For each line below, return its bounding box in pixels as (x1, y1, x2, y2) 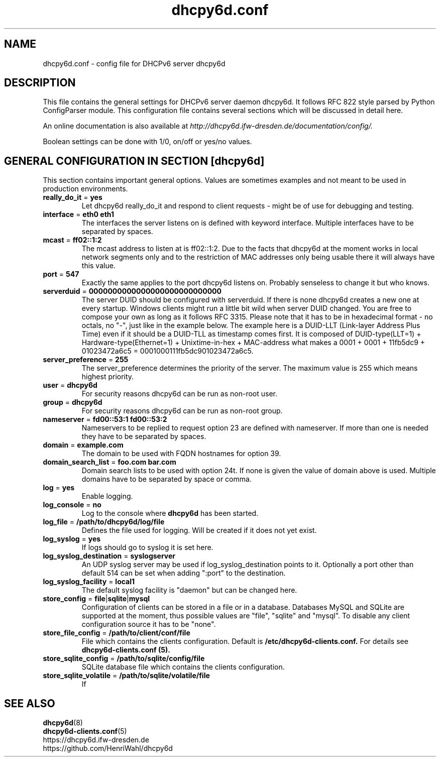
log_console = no (43, 500, 101, 509)
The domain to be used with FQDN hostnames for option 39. (81, 449, 281, 458)
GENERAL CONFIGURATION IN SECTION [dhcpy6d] (4, 154, 265, 167)
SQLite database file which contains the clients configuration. (81, 663, 285, 672)
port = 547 (43, 270, 79, 279)
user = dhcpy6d (43, 381, 97, 390)
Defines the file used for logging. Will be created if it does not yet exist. (81, 526, 317, 535)
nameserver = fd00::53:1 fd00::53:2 (43, 415, 167, 424)
